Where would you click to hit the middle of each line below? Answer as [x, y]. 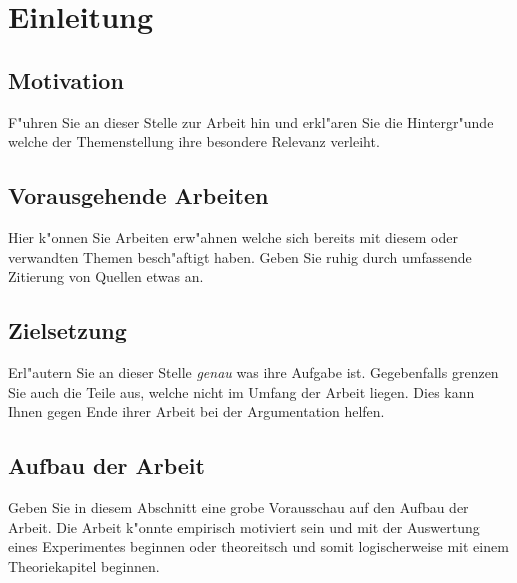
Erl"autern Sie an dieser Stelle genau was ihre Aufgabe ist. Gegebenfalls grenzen [253, 371]
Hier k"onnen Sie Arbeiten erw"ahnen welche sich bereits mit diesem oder [233, 236]
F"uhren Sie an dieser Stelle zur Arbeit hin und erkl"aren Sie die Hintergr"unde [251, 121]
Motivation [66, 79]
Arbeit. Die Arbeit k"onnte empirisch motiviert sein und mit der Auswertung [244, 526]
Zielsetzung [67, 330]
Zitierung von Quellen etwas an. [106, 276]
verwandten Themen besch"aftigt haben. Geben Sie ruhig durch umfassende [240, 256]
